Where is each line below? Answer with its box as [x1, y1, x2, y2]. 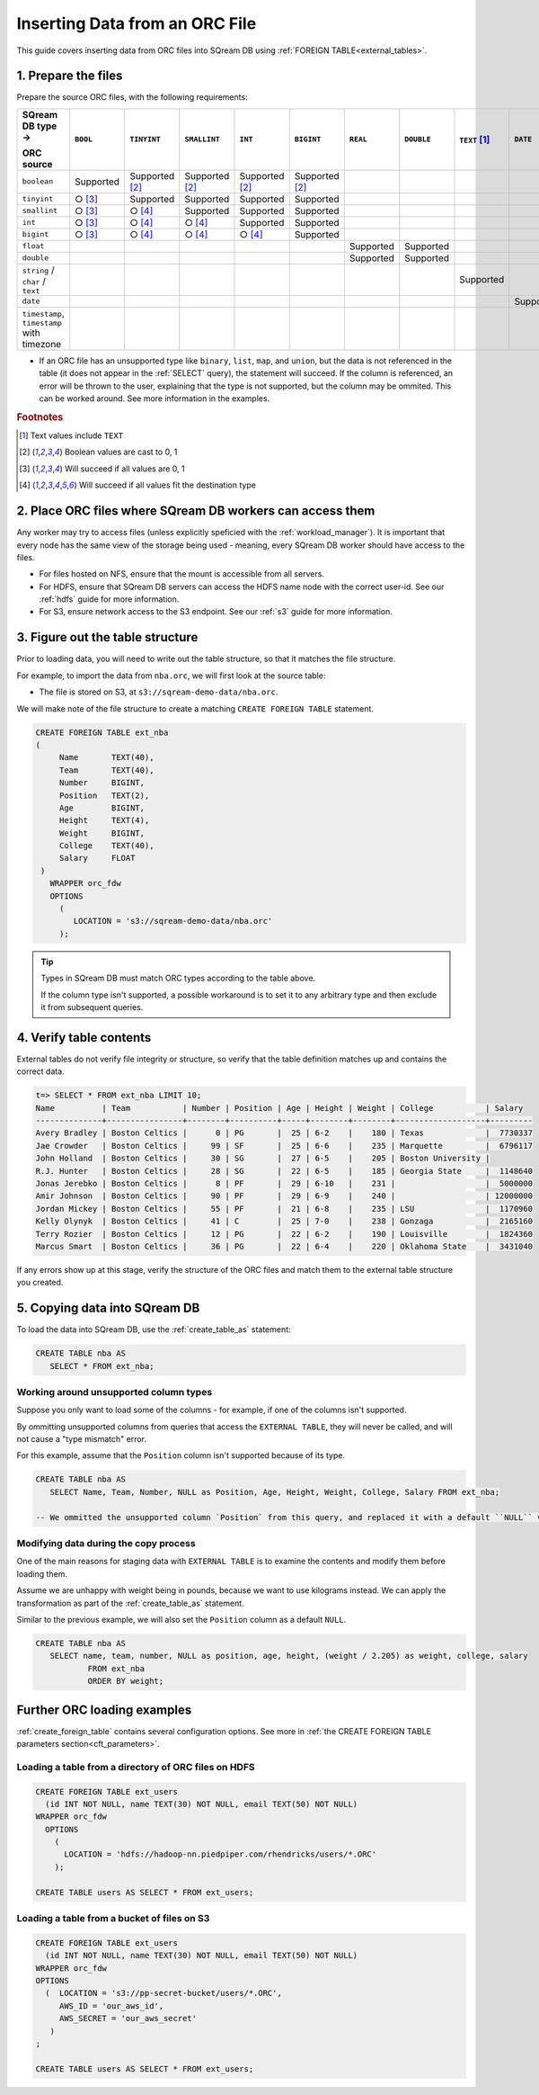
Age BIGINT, [58, 802, 146, 813]
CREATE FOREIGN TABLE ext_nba [35, 727, 169, 738]
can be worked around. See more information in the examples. [39, 393, 270, 404]
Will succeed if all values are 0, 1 [64, 463, 186, 474]
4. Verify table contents [16, 1030, 152, 1045]
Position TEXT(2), [58, 790, 150, 801]
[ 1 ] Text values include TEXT [19, 430, 124, 441]
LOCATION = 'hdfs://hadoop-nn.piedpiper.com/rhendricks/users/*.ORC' [64, 1849, 377, 1859]
